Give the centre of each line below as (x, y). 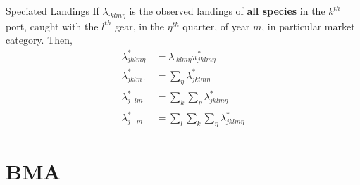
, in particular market (308, 26)
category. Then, (39, 40)
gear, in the (140, 26)
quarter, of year (216, 26)
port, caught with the (52, 26)
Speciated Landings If (52, 11)
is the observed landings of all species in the (227, 11)
